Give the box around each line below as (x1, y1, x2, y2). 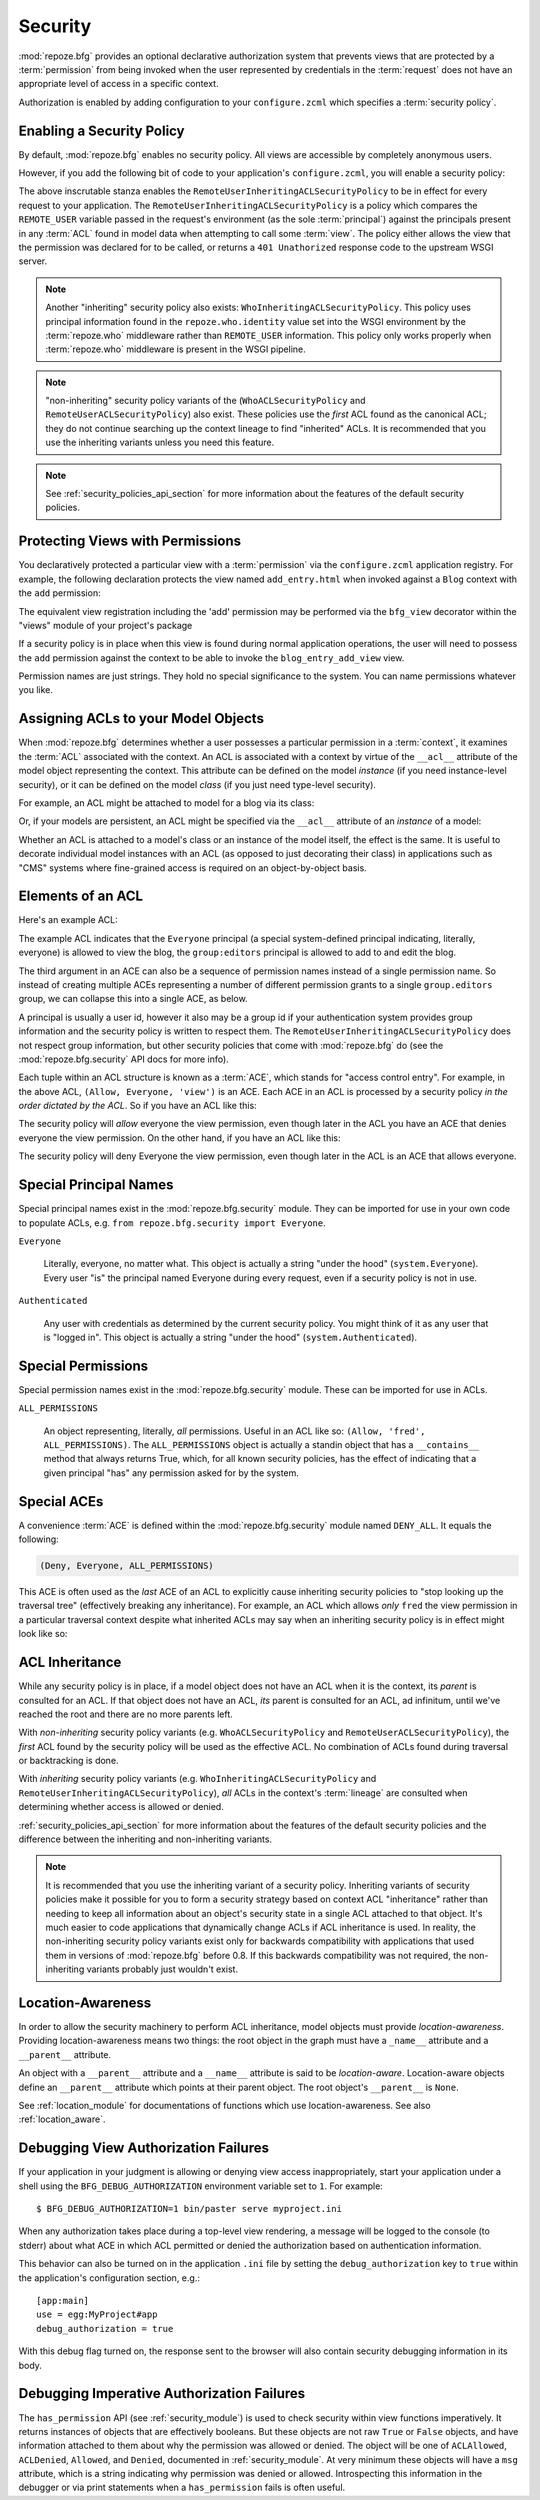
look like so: (18, 1628, 68, 1640)
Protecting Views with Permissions (18, 533, 242, 550)
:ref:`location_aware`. (18, 2113, 106, 2125)
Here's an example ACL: (18, 914, 119, 926)
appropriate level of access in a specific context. (18, 78, 219, 90)
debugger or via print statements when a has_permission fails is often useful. (18, 2481, 346, 2494)
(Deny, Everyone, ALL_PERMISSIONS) (39, 1560, 214, 1572)
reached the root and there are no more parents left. (18, 1708, 234, 1720)
